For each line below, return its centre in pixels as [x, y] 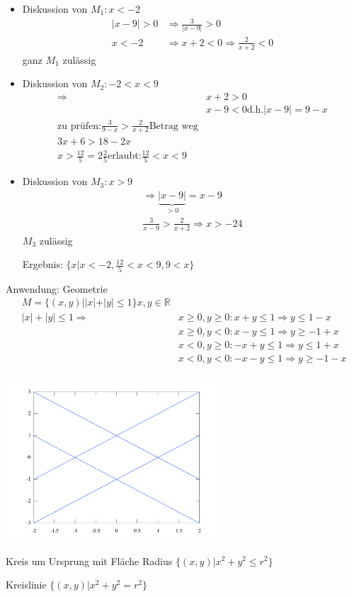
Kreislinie [26, 585]
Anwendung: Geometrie [57, 288]
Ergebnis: [42, 264]
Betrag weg [174, 126]
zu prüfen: [79, 126]
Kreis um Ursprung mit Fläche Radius [89, 560]
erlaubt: [125, 156]
